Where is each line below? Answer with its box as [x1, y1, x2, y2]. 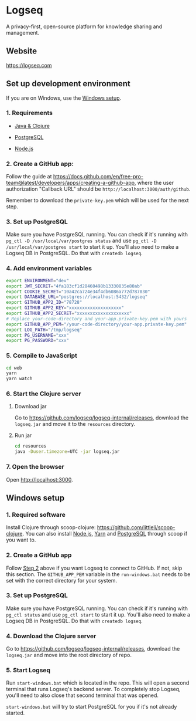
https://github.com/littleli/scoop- [97, 524, 176, 531]
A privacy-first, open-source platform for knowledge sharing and [6, 23, 163, 30]
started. [6, 709, 25, 716]
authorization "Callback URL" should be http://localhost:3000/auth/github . [6, 185, 191, 192]
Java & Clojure [14, 122, 50, 129]
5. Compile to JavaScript [6, 351, 77, 360]
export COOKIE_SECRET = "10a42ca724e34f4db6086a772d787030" [6, 289, 150, 295]
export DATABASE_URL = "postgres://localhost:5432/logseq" [6, 294, 148, 300]
